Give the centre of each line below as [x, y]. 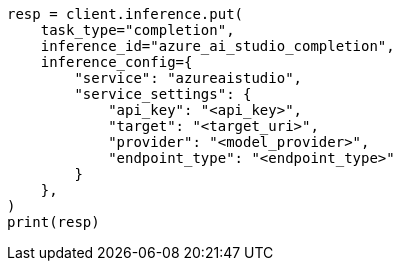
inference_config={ [116, 62]
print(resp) [53, 222]
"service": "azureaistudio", [188, 78]
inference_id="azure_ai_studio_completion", [217, 46]
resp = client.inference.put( [125, 14]
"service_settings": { [163, 94]
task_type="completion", [137, 30]
